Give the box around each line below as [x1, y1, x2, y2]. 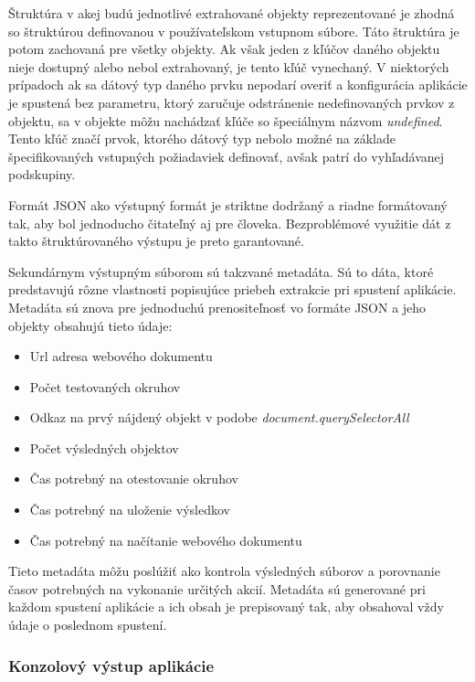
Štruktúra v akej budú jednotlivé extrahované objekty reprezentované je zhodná [8, 4, 455, 22]
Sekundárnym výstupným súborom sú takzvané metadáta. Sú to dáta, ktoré [8, 261, 434, 281]
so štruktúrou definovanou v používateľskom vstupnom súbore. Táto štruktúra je [8, 21, 459, 40]
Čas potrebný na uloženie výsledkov [29, 500, 230, 519]
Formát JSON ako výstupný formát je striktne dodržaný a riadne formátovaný [8, 195, 448, 214]
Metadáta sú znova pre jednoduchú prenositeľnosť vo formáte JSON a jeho [8, 297, 427, 316]
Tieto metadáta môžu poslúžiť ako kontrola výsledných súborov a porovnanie [8, 561, 440, 581]
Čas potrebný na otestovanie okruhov [29, 469, 238, 488]
